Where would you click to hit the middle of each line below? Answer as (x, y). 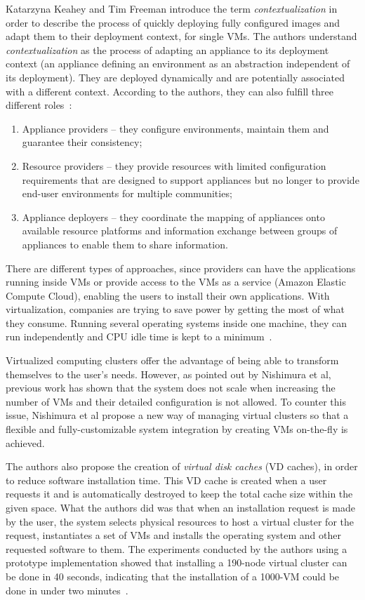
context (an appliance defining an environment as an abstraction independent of (178, 64)
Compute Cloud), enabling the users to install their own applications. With (168, 295)
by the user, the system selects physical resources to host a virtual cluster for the (180, 521)
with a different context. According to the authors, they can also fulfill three (170, 91)
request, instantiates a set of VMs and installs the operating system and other (173, 535)
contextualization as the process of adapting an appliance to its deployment (167, 49)
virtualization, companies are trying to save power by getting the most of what (175, 309)
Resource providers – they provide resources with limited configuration (174, 165)
